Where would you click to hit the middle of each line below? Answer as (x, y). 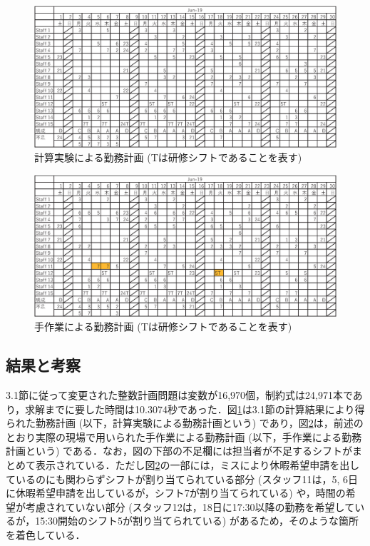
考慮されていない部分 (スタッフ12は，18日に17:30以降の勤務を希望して (190, 506)
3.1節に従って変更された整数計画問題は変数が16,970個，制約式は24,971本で (179, 395)
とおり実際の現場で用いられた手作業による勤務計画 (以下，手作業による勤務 (184, 436)
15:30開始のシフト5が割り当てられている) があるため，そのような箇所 (197, 521)
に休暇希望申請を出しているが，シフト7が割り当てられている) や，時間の (176, 493)
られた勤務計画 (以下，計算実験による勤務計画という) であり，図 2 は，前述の (185, 423)
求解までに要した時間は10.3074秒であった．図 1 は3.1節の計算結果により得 (195, 409)
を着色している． (46, 535)
